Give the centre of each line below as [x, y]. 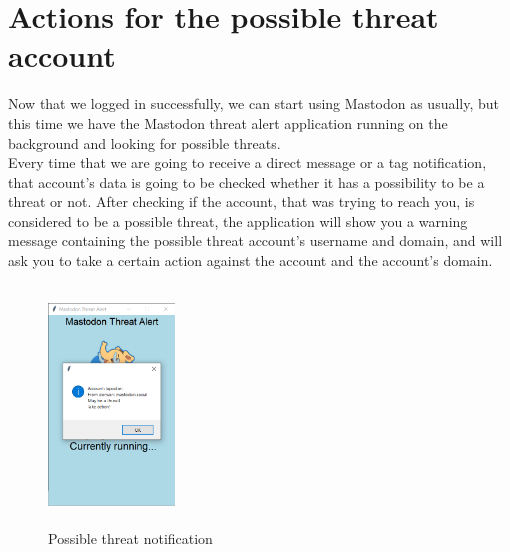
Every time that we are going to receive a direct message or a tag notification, [247, 162]
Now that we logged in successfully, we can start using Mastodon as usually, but [254, 103]
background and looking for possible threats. [144, 142]
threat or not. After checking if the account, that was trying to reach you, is [241, 201]
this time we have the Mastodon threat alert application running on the [228, 122]
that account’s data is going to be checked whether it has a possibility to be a [246, 181]
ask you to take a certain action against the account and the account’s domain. [250, 260]
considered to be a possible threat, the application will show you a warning [238, 220]
